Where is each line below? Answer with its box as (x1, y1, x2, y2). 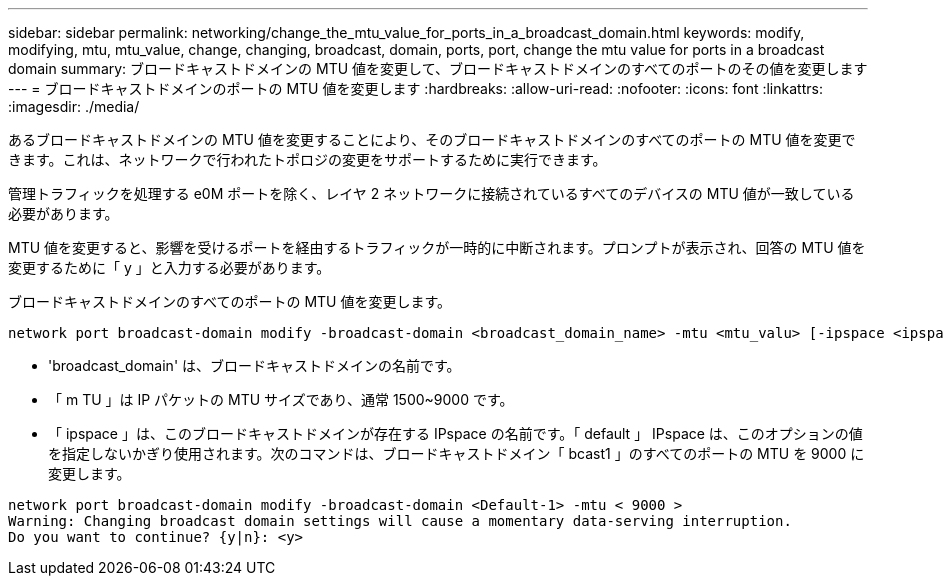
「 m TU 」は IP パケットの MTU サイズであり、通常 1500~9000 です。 (48, 391, 514, 408)
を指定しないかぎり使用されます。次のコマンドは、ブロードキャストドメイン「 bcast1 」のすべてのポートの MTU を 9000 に (48, 445, 865, 462)
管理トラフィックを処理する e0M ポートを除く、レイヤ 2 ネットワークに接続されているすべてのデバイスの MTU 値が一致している (8, 185, 855, 202)
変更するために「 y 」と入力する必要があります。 (8, 259, 331, 276)
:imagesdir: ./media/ (8, 98, 140, 115)
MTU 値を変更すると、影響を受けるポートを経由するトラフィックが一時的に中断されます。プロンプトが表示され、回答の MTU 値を (8, 239, 866, 256)
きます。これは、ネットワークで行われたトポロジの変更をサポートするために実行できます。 (8, 151, 607, 168)
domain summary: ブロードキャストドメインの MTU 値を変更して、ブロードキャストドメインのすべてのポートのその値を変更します (8, 60, 868, 77)
